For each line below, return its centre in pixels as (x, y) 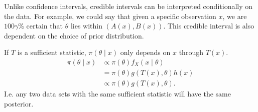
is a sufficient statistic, (52, 52)
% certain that (40, 26)
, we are (235, 16)
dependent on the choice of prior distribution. (74, 35)
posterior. (19, 103)
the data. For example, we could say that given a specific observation (110, 16)
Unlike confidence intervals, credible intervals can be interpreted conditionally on (128, 6)
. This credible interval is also (209, 26)
